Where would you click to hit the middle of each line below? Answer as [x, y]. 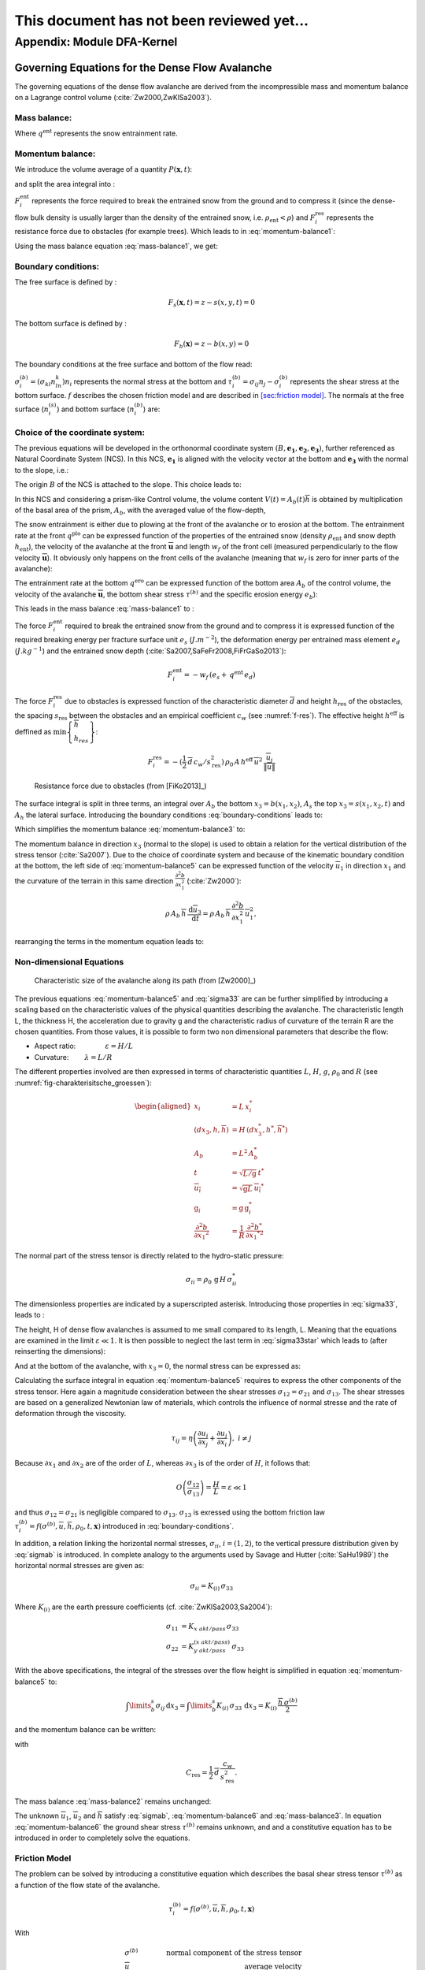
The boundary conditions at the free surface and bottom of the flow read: [133, 364]
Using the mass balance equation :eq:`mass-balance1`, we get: [116, 246]
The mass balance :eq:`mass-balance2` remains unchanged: [113, 1801]
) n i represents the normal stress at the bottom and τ [147, 382]
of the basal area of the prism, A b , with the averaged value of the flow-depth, [140, 511]
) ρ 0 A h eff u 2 [242, 762]
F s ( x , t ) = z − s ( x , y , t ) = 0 [212, 303]
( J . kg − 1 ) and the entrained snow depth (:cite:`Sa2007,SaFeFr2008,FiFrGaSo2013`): [150, 650]
